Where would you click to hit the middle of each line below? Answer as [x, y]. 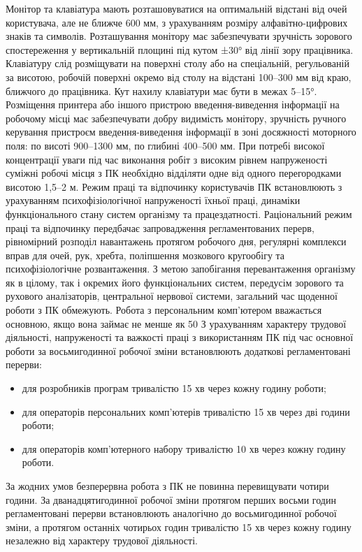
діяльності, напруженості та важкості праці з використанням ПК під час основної [180, 337]
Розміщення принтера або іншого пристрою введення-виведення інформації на [173, 104]
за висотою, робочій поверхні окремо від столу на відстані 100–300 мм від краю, [179, 77]
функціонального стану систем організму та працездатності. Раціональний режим [179, 213]
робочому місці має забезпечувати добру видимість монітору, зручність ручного [176, 118]
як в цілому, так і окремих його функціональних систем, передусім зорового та [175, 282]
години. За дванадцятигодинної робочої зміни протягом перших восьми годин [171, 499]
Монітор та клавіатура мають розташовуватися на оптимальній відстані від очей [176, 8]
